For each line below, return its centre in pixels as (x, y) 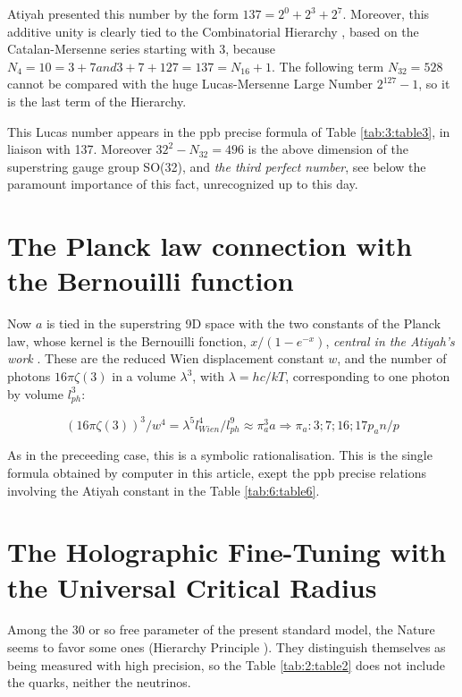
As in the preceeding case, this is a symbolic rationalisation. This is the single (220, 455)
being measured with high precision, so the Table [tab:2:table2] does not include (227, 664)
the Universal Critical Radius (192, 586)
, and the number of (392, 358)
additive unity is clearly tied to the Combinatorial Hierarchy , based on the (213, 31)
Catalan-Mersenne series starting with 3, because (141, 49)
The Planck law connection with (210, 246)
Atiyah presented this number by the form (123, 13)
